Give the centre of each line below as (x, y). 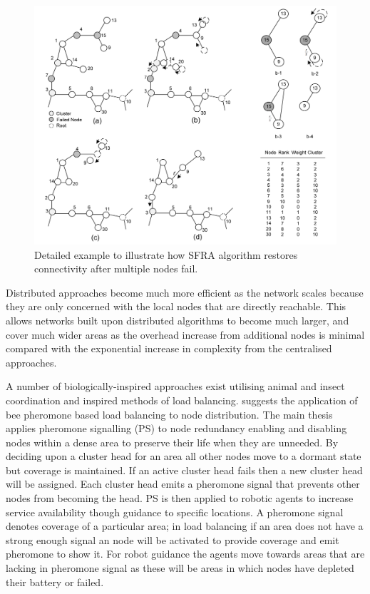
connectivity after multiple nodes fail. (116, 268)
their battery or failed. (55, 582)
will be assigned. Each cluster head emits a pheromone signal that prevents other (183, 484)
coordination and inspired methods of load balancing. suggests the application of (182, 400)
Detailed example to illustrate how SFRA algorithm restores (166, 254)
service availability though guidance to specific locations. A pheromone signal (175, 512)
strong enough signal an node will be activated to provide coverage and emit (173, 539)
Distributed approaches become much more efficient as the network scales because (185, 292)
